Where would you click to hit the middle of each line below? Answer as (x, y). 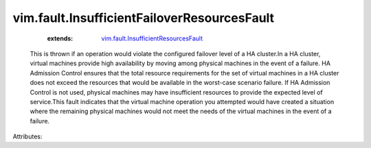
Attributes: (27, 136)
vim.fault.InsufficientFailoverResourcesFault (144, 18)
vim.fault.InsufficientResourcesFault (152, 38)
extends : (60, 38)
